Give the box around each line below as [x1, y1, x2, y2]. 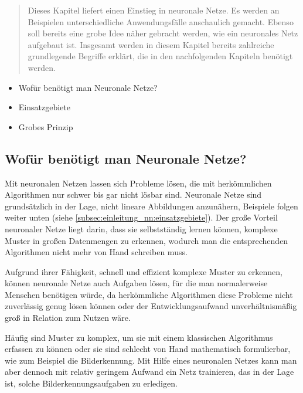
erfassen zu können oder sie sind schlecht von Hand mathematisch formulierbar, [5, 343, 291, 355]
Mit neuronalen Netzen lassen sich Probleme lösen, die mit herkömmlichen [5, 177, 272, 189]
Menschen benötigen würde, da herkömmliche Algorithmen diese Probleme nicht [5, 288, 293, 300]
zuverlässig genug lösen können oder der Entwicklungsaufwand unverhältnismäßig [5, 300, 297, 312]
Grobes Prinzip [18, 120, 73, 133]
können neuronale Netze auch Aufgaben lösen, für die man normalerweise [5, 277, 268, 289]
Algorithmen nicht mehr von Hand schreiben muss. [5, 246, 188, 258]
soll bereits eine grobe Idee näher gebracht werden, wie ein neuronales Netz [28, 27, 298, 39]
